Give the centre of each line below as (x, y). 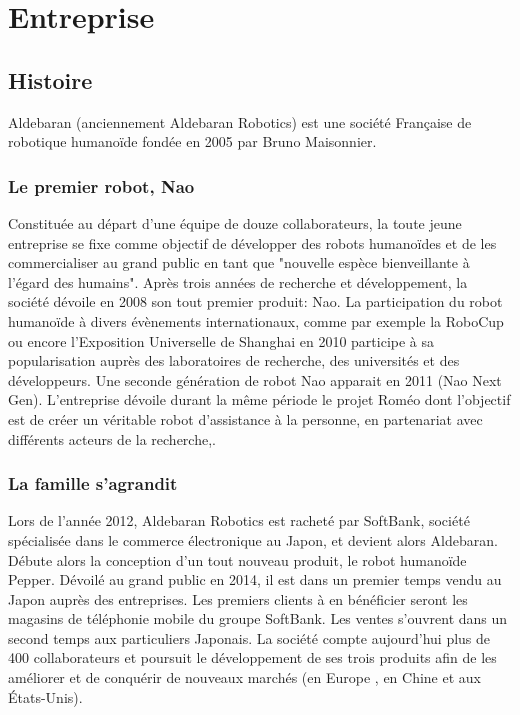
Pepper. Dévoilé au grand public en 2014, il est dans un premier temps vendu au (255, 579)
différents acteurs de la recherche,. (112, 438)
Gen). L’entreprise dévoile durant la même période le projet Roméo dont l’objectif (259, 399)
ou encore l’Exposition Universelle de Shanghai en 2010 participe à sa (221, 340)
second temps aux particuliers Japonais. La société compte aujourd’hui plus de (249, 637)
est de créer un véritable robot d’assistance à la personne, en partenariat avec (245, 418)
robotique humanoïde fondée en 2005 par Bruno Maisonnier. (192, 141)
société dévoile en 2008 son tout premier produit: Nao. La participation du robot (255, 301)
